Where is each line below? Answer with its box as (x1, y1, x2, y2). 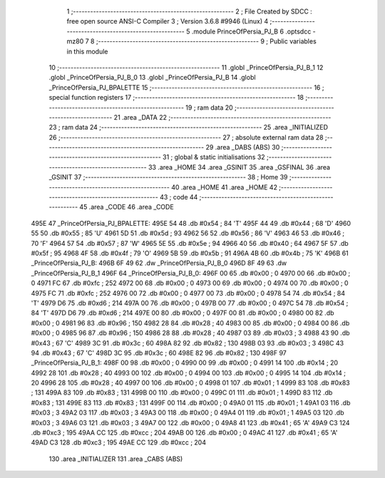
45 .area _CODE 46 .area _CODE (79, 203, 174, 212)
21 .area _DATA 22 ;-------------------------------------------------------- (113, 113, 332, 121)
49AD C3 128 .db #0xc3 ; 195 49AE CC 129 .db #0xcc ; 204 (31, 438, 207, 447)
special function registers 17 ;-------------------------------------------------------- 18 (48, 93, 304, 102)
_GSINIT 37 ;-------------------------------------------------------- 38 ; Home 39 (48, 173, 288, 182)
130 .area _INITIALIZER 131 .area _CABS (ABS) (48, 454, 183, 463)
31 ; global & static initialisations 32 (163, 153, 265, 162)
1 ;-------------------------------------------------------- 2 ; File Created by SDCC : (66, 7, 313, 16)
